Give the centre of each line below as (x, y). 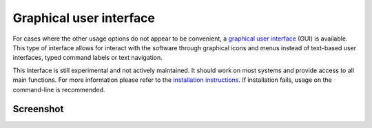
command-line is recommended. (59, 89)
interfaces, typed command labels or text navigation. (87, 58)
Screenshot (38, 109)
